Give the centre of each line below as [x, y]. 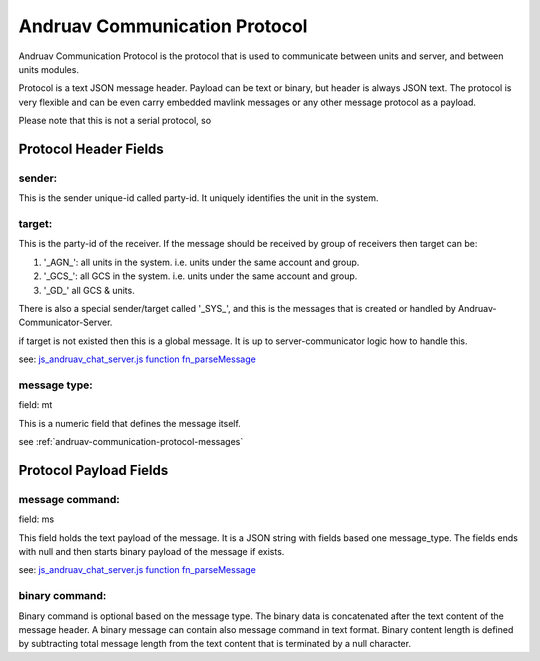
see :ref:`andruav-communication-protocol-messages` [131, 442]
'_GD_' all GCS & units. [89, 290]
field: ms [36, 519]
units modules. [49, 69]
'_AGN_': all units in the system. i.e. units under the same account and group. [201, 262]
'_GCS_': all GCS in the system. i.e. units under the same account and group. [200, 276]
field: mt [35, 405]
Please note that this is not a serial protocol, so [115, 121]
